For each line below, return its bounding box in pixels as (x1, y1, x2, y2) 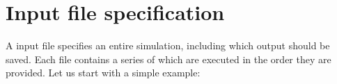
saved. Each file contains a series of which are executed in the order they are (6, 51, 331, 66)
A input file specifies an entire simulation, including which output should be (6, 38, 330, 53)
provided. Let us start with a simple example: (6, 65, 201, 80)
